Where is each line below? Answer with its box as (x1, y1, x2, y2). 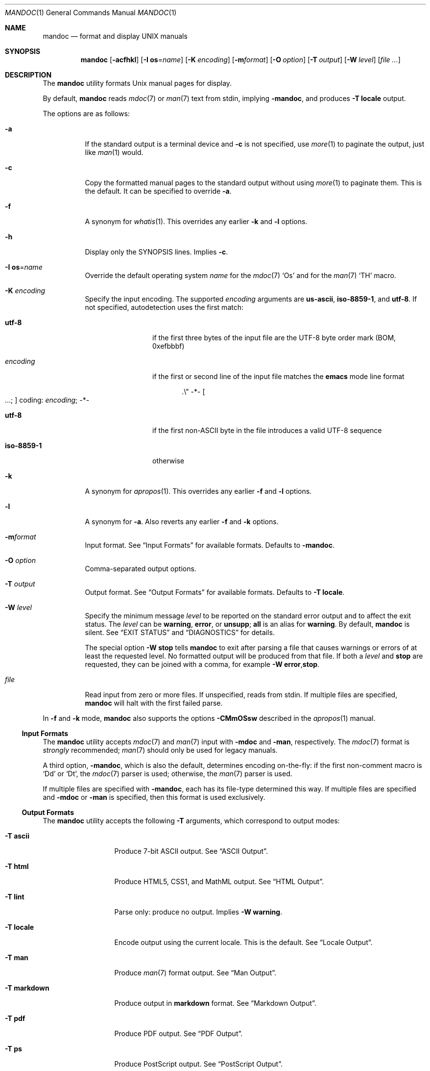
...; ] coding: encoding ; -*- (5, 396, 90, 404)
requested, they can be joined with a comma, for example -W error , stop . (85, 660, 320, 668)
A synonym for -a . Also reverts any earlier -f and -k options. (85, 517, 279, 526)
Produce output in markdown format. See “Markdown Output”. (114, 999, 316, 1007)
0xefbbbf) (152, 342, 185, 350)
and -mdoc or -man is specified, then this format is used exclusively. (43, 793, 265, 801)
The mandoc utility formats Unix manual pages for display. (43, 79, 232, 87)
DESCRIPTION (5, 71, 52, 79)
